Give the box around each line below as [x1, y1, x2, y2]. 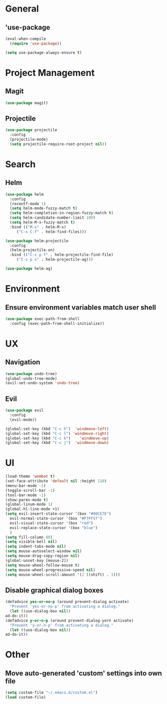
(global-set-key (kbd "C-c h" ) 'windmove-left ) [5, 426, 109, 431]
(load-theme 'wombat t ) [5, 474, 55, 479]
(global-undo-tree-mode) [5, 376, 57, 381]
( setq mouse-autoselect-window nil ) [5, 549, 82, 554]
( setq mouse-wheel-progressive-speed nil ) [5, 567, 96, 572]
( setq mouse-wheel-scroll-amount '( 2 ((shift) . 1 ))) [5, 572, 121, 577]
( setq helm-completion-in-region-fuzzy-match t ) [10, 211, 114, 216]
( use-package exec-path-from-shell [5, 316, 80, 321]
